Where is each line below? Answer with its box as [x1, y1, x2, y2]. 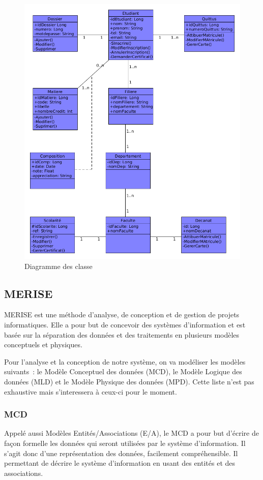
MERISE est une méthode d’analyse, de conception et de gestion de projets [4, 309, 240, 320]
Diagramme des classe [24, 260, 93, 271]
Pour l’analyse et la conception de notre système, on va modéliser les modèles [4, 356, 246, 367]
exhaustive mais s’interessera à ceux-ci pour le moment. [4, 386, 177, 397]
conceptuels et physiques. [4, 339, 82, 350]
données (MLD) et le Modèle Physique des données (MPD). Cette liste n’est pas [4, 376, 254, 387]
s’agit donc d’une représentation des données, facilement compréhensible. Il [4, 447, 238, 458]
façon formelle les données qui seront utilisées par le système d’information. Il [4, 438, 246, 448]
